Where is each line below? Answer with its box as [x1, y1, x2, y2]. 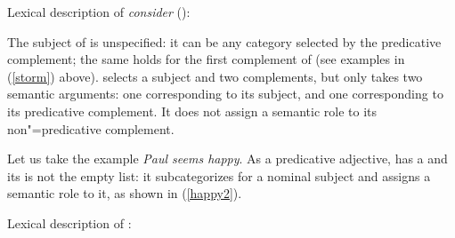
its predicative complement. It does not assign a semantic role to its [7, 101, 378, 120]
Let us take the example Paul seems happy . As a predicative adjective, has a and [7, 149, 448, 168]
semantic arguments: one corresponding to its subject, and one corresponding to [7, 84, 443, 103]
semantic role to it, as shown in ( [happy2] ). [7, 184, 242, 202]
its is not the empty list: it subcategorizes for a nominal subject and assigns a [7, 166, 431, 185]
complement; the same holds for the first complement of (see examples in [7, 50, 405, 68]
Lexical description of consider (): [7, 3, 191, 20]
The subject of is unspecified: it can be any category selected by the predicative [7, 32, 442, 51]
